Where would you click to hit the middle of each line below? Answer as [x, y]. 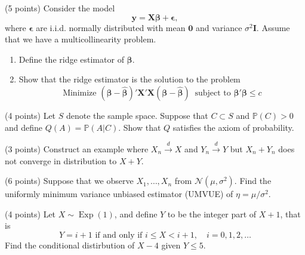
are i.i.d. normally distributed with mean [111, 27]
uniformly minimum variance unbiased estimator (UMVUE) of [119, 194]
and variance [219, 27]
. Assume [273, 27]
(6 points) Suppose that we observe [69, 181]
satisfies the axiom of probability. [233, 127]
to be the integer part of [212, 213]
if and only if [119, 235]
